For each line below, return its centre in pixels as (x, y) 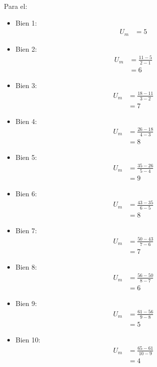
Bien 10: (28, 339)
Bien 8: (26, 266)
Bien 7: (26, 230)
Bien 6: (26, 194)
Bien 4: (26, 121)
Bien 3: (26, 85)
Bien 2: (26, 48)
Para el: (16, 6)
